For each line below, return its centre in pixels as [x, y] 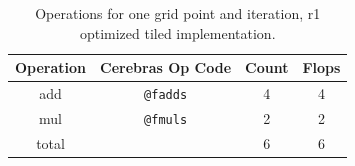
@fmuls [166, 119]
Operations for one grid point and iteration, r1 [178, 13]
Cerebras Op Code [166, 67]
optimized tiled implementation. [177, 32]
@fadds [166, 95]
